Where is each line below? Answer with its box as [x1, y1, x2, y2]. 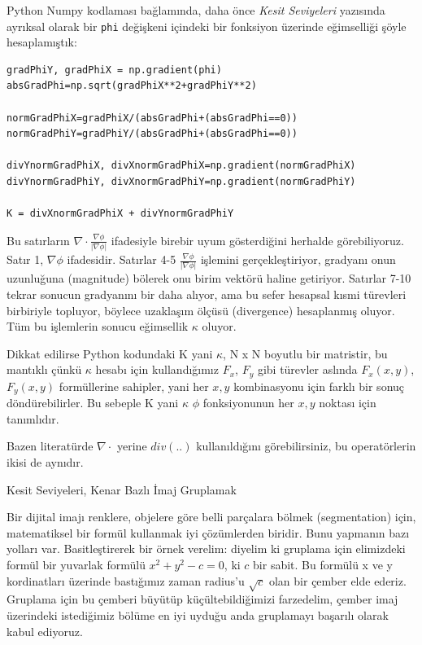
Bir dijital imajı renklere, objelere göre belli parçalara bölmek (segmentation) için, [7, 508, 416, 525]
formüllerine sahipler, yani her [59, 377, 209, 394]
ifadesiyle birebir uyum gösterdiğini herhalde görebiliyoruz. [111, 231, 404, 248]
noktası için [319, 394, 376, 411]
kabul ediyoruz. [7, 622, 83, 639]
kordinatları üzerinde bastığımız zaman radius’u [7, 572, 245, 589]
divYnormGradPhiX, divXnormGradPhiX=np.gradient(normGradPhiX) [7, 160, 356, 172]
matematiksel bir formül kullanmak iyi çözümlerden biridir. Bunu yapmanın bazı [7, 524, 410, 541]
